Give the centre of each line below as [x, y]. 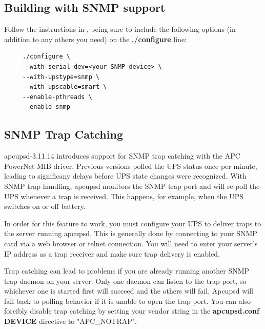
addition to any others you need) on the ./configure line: [95, 39]
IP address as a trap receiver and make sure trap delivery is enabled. [112, 253]
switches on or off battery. [45, 206]
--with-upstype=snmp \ [61, 77]
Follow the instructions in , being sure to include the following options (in [120, 29]
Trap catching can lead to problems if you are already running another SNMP [127, 271]
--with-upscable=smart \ [65, 87]
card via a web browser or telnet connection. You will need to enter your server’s [131, 243]
